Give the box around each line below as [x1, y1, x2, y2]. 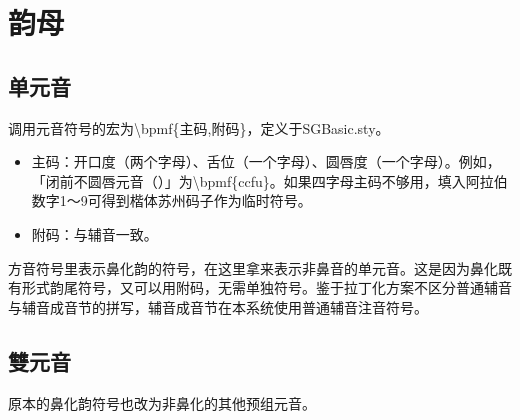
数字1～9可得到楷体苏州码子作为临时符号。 [31, 190, 312, 211]
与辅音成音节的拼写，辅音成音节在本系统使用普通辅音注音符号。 [8, 296, 428, 317]
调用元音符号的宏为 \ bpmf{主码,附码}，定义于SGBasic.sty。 [8, 117, 390, 138]
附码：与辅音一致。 [31, 223, 158, 244]
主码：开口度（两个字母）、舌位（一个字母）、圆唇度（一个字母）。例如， [31, 151, 501, 172]
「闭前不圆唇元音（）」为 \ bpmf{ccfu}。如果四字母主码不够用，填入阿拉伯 [31, 170, 508, 191]
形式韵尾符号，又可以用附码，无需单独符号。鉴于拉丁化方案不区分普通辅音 [21, 277, 512, 298]
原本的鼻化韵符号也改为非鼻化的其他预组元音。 [8, 392, 316, 413]
